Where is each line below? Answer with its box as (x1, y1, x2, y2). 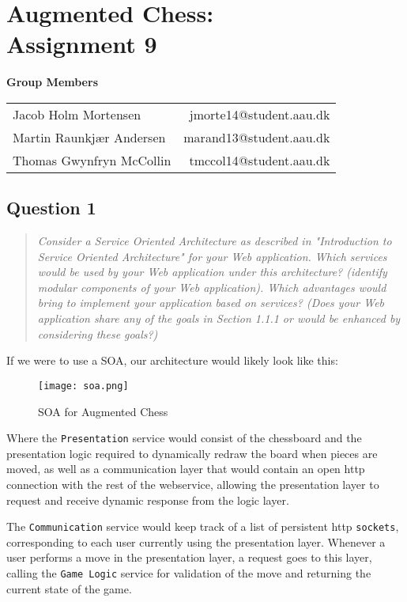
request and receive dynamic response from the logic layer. (6, 491, 289, 508)
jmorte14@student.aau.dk (189, 104, 330, 123)
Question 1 (6, 195, 96, 220)
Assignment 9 (6, 28, 157, 60)
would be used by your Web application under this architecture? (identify (37, 263, 387, 280)
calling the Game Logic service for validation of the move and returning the (6, 564, 371, 581)
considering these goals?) (37, 325, 158, 342)
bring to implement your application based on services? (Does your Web (37, 294, 385, 311)
